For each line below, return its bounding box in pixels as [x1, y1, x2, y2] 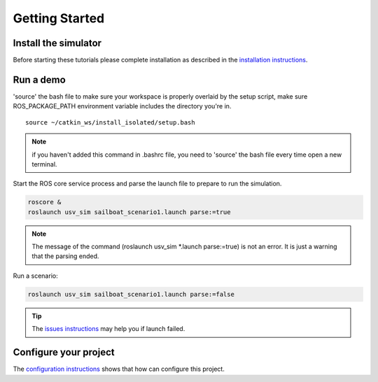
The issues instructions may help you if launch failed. [31, 325, 185, 333]
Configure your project [13, 346, 115, 358]
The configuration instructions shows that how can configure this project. [13, 365, 225, 374]
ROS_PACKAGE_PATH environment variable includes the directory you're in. [13, 102, 232, 111]
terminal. [31, 160, 57, 168]
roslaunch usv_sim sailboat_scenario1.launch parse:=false [27, 290, 234, 298]
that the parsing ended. [31, 252, 99, 260]
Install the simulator [13, 37, 101, 49]
